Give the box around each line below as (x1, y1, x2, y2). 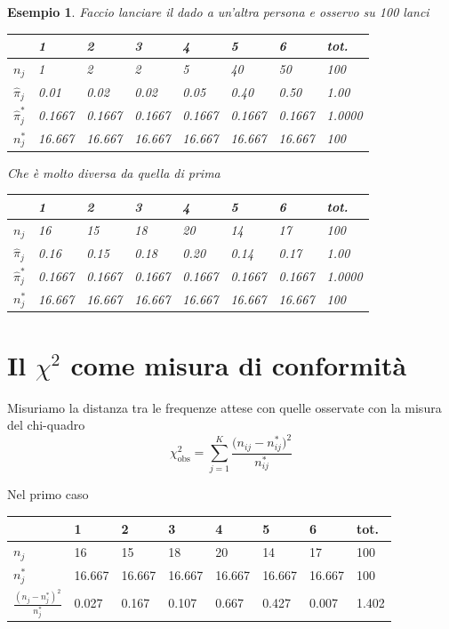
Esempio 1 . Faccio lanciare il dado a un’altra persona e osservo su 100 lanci (7, 3, 429, 20)
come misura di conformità (70, 346, 407, 383)
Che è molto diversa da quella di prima (7, 163, 220, 181)
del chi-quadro (7, 415, 85, 434)
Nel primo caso (7, 485, 89, 504)
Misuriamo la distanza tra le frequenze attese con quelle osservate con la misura (7, 398, 442, 416)
